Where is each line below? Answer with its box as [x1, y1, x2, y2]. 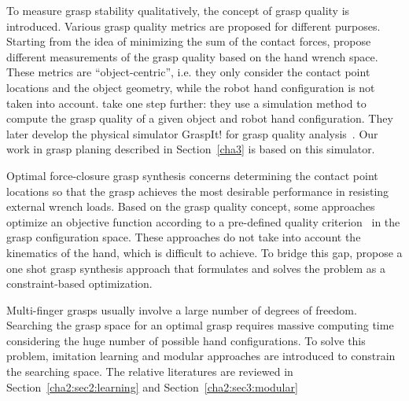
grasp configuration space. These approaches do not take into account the [6, 229, 361, 245]
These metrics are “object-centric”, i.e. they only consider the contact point [6, 64, 370, 80]
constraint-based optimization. [6, 275, 153, 292]
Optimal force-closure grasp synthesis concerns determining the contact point [6, 167, 378, 183]
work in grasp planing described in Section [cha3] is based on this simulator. [6, 141, 375, 157]
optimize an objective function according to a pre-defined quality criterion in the [6, 213, 400, 230]
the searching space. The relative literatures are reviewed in [6, 363, 293, 380]
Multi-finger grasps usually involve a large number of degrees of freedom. [6, 301, 357, 318]
